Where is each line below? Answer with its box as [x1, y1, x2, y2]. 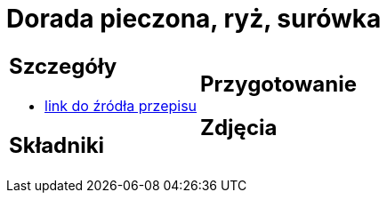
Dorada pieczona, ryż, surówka [6, 4, 382, 34]
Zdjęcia [200, 114, 278, 140]
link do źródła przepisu [44, 96, 198, 115]
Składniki [9, 132, 105, 158]
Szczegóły [9, 52, 117, 79]
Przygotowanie [200, 70, 357, 97]
